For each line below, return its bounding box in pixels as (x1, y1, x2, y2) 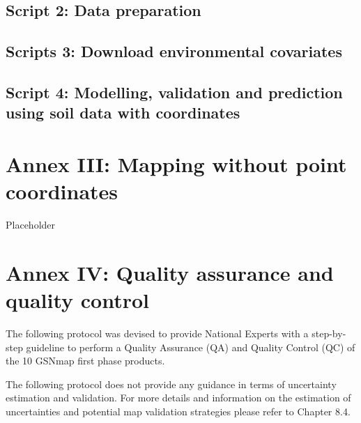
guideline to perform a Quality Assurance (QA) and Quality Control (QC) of (26, 339, 355, 354)
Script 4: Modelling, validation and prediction (6, 81, 343, 102)
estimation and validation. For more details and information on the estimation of (6, 390, 351, 405)
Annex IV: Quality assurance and (6, 258, 334, 286)
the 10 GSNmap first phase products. (6, 353, 165, 368)
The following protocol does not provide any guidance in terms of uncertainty (6, 376, 337, 391)
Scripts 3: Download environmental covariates (6, 40, 342, 62)
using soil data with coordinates (6, 102, 240, 123)
